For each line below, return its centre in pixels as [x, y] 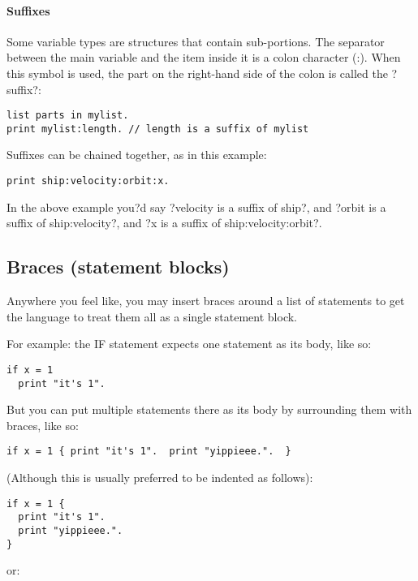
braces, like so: [43, 425]
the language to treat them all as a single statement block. [152, 316]
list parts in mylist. [68, 116]
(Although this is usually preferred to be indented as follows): [160, 478]
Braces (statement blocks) [118, 267]
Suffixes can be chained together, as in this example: [137, 155]
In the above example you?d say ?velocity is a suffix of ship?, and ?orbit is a [196, 207]
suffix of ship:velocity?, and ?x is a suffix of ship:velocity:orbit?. [164, 223]
